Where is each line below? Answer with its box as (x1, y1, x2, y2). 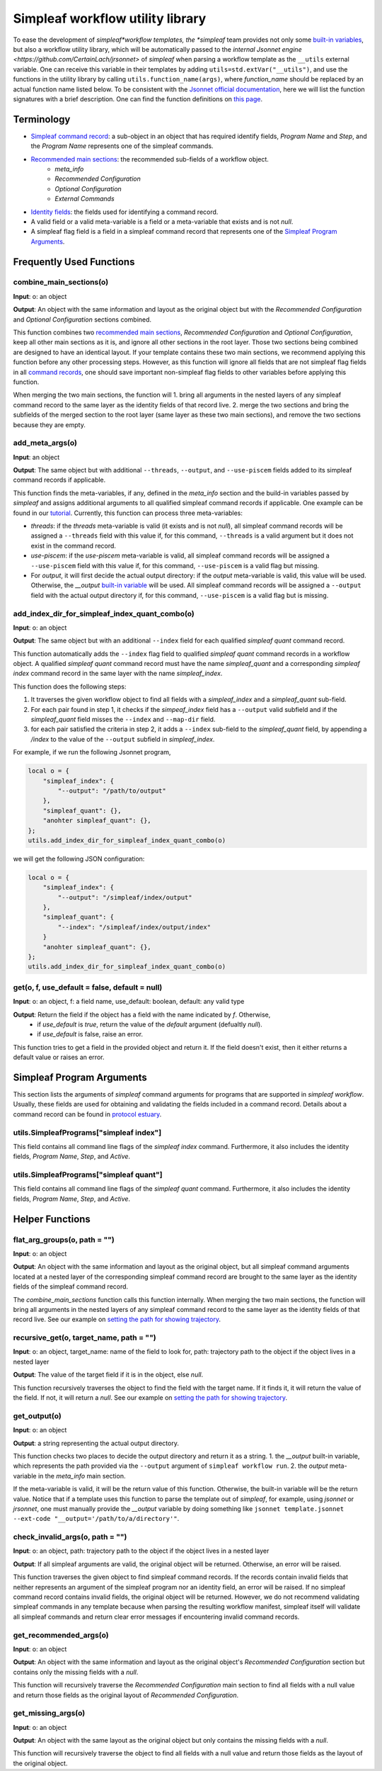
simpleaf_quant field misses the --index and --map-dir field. (30, 715, 216, 724)
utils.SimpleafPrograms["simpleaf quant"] (13, 1170, 163, 1179)
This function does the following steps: (13, 682, 127, 691)
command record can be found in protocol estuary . (13, 1109, 162, 1119)
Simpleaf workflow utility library (13, 11, 207, 26)
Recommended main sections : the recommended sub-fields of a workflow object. (30, 154, 269, 163)
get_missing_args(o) (13, 1708, 86, 1718)
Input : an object (13, 453, 60, 461)
